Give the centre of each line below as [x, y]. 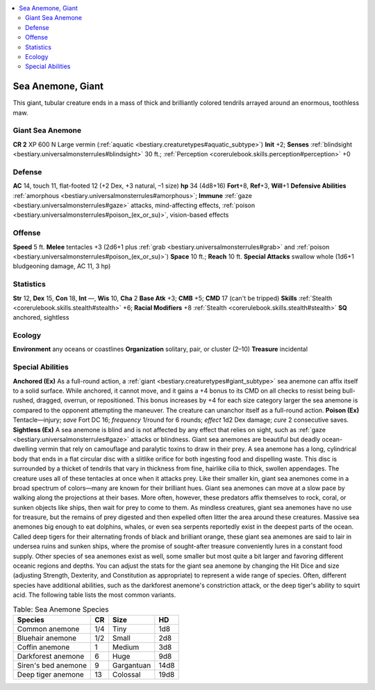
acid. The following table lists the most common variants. [94, 595]
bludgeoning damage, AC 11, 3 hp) [62, 266]
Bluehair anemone [47, 638]
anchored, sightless [41, 318]
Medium [126, 647]
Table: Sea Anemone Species [61, 609]
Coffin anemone [43, 647]
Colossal [126, 674]
